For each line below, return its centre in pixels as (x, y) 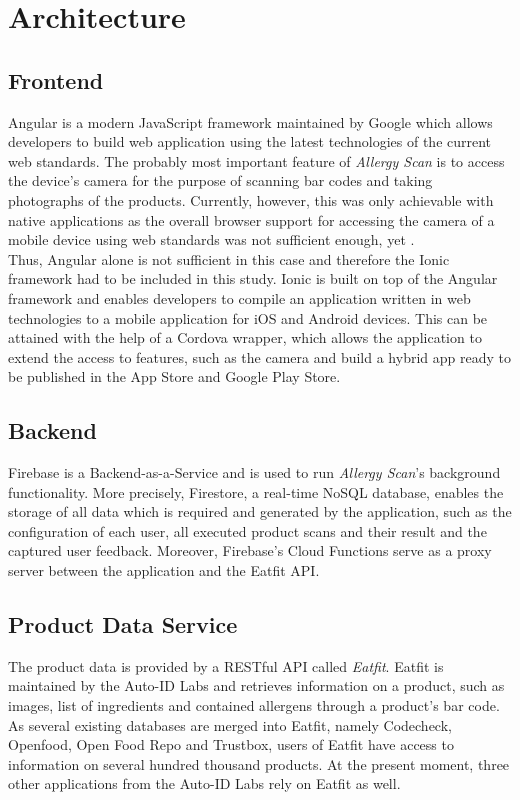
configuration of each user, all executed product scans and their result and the (247, 530)
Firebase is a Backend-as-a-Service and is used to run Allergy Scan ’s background (254, 472)
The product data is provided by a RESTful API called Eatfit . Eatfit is (226, 665)
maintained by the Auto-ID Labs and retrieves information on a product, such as (256, 685)
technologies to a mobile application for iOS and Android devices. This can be (248, 317)
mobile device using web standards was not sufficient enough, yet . (211, 239)
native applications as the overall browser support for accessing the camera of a (251, 219)
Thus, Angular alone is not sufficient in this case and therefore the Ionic (229, 258)
